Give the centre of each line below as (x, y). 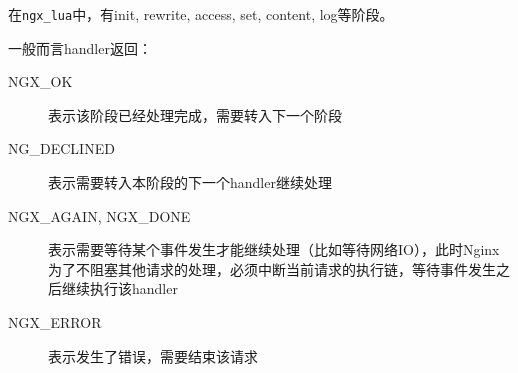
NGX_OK (40, 81)
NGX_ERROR (55, 322)
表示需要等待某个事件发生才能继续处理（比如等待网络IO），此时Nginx (274, 249)
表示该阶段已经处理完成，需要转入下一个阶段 (195, 114)
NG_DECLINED (61, 148)
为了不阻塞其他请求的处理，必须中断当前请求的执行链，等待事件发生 (272, 268)
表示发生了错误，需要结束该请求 (153, 355)
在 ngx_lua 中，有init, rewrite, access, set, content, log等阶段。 (201, 14)
